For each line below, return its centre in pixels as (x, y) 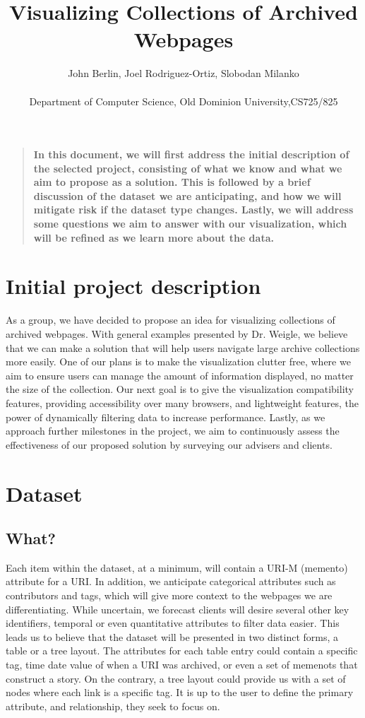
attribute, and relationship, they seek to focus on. (113, 706)
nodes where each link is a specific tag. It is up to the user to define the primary (180, 692)
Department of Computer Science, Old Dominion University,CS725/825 (184, 101)
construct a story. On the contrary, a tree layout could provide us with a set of (176, 678)
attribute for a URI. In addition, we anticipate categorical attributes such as (171, 581)
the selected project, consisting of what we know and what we (188, 168)
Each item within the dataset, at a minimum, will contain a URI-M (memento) (177, 567)
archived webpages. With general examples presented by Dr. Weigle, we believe (177, 333)
